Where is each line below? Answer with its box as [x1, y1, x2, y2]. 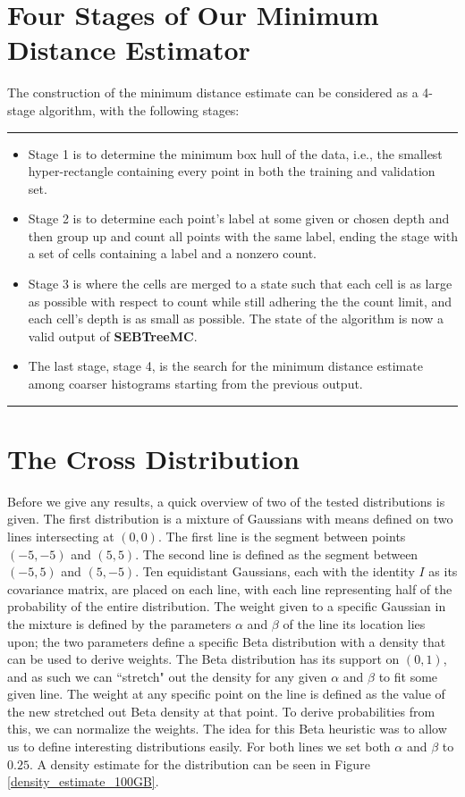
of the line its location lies [283, 614, 426, 633]
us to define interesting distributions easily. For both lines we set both [7, 737, 391, 756]
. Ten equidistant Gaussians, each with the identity [135, 562, 415, 581]
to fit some [378, 667, 438, 685]
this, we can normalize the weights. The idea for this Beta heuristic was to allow [7, 719, 447, 738]
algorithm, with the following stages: [38, 100, 240, 119]
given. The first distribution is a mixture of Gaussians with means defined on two [7, 509, 453, 528]
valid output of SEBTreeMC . [28, 326, 198, 345]
